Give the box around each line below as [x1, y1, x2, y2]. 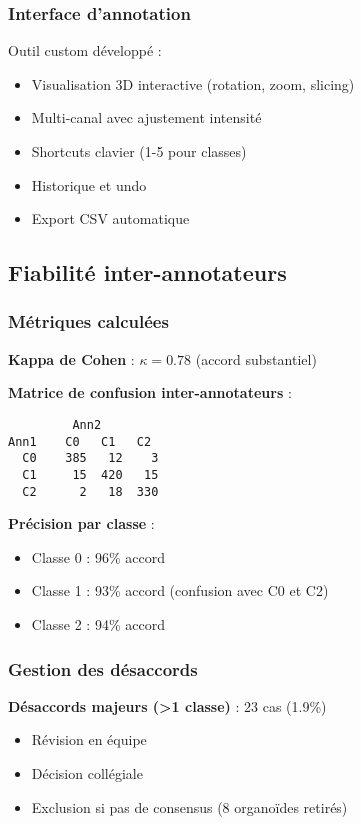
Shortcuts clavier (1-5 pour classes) [31, 141, 247, 161]
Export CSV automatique [31, 208, 190, 229]
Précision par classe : [8, 513, 155, 534]
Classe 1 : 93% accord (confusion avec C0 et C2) [31, 580, 329, 601]
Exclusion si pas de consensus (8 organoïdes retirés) [31, 796, 348, 817]
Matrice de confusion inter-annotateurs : [8, 382, 292, 403]
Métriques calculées [8, 309, 169, 334]
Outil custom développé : [8, 40, 162, 61]
